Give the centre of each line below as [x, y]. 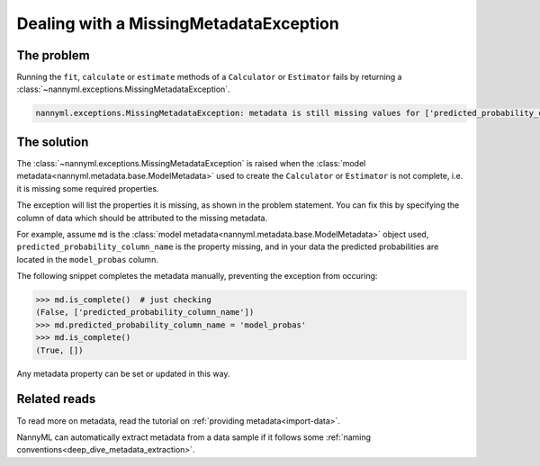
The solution [53, 142]
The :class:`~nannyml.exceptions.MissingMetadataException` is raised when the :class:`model [191, 163]
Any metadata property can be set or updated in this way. [123, 373]
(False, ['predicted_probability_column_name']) [145, 312]
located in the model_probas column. [88, 259]
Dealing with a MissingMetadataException [178, 23]
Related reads [56, 399]
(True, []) [59, 350]
